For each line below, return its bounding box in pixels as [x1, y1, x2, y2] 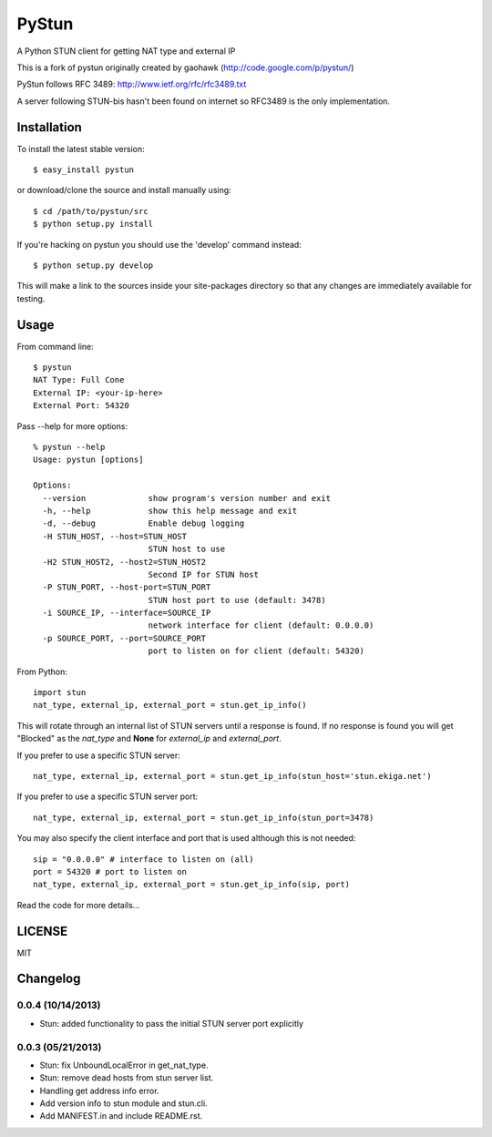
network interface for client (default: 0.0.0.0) [148, 620, 374, 630]
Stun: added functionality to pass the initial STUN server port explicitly [39, 1018, 304, 1029]
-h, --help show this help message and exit [42, 506, 298, 516]
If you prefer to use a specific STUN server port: [16, 791, 199, 802]
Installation [16, 119, 82, 135]
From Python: [16, 666, 68, 677]
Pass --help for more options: [16, 420, 128, 432]
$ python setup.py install [33, 219, 154, 230]
